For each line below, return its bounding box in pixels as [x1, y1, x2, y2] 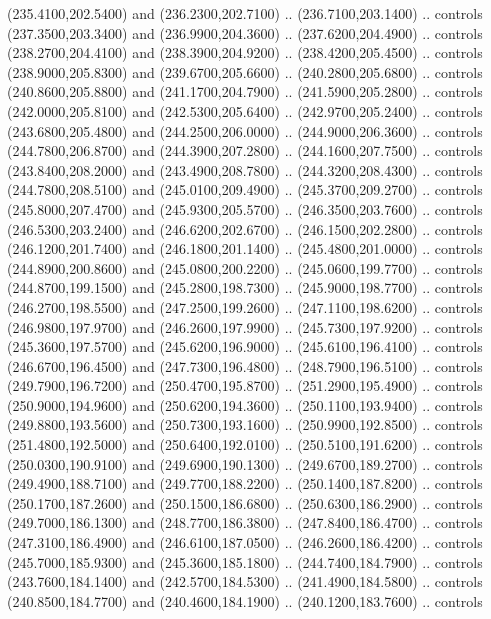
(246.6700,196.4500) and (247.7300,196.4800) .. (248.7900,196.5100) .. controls [7, 355, 483, 376]
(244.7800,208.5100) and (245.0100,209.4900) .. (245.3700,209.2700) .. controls [7, 179, 483, 200]
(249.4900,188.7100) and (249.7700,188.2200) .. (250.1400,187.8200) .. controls [7, 473, 483, 494]
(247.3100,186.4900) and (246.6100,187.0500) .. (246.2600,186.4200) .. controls [7, 532, 483, 553]
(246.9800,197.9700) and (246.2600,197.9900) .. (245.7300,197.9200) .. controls [7, 316, 483, 337]
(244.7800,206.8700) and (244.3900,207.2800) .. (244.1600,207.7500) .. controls [7, 140, 483, 161]
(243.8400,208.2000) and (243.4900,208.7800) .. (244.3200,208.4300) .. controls [7, 159, 483, 180]
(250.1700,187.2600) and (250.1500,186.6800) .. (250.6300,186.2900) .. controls [7, 492, 483, 513]
